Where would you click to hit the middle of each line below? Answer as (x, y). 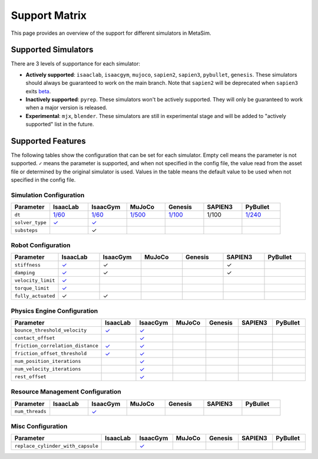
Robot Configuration (41, 245)
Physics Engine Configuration (54, 311)
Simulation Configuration (48, 195)
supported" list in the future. (60, 124)
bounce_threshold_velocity (51, 330)
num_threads (30, 412)
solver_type (30, 222)
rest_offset (30, 377)
